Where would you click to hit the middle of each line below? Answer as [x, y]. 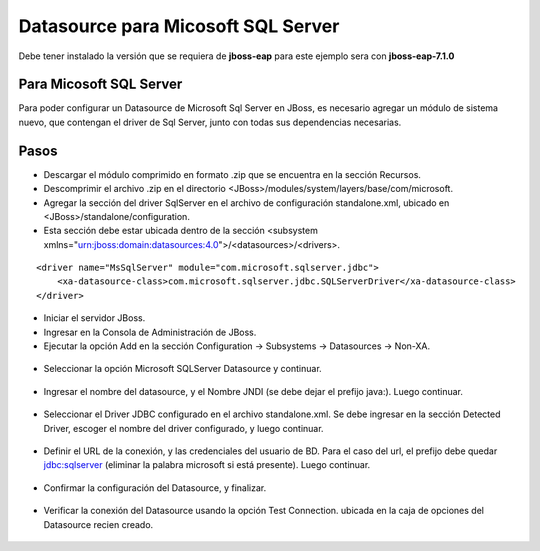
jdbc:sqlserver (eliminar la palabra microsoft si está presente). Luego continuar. [207, 465]
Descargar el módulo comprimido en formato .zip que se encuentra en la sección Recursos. [232, 174]
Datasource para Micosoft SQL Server [179, 26]
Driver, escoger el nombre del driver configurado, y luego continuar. [183, 428]
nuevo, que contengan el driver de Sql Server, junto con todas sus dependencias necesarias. [210, 122]
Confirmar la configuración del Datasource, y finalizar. [155, 487]
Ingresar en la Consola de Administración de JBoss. [150, 332]
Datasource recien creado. [98, 524]
